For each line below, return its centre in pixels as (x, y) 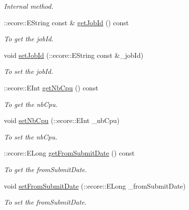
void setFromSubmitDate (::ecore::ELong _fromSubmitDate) (95, 185)
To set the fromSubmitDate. (45, 202)
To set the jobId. (28, 71)
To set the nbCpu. (31, 136)
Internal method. (29, 6)
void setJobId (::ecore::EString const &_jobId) (74, 55)
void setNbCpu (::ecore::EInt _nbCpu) (62, 120)
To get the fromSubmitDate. (46, 169)
